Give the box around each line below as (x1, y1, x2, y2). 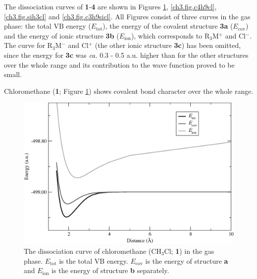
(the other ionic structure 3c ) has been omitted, (95, 40, 241, 50)
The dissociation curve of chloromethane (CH (24, 245, 161, 256)
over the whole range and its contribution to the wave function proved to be (4, 59, 235, 70)
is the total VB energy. (59, 255, 128, 266)
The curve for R (4, 40, 52, 50)
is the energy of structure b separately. (51, 265, 169, 276)
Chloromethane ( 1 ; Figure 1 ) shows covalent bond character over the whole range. (4, 85, 254, 96)
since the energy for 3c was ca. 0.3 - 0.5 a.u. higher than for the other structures (4, 49, 249, 60)
